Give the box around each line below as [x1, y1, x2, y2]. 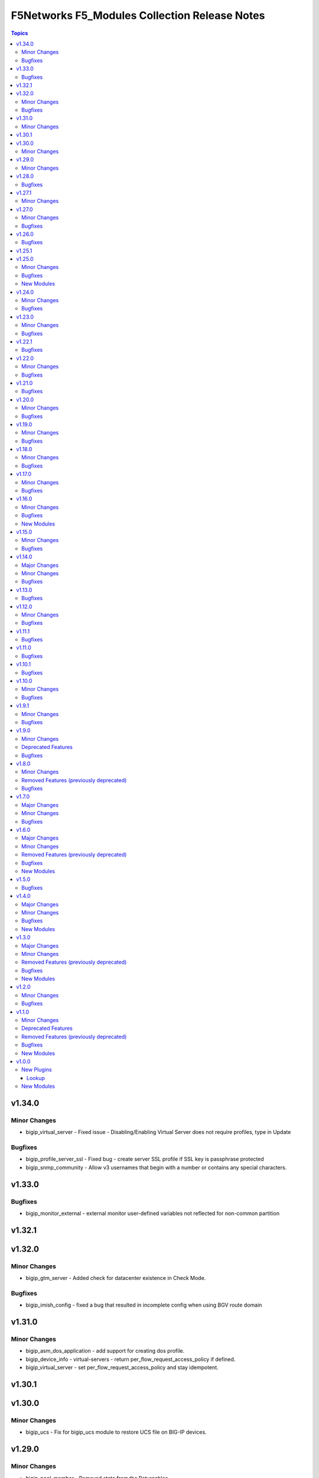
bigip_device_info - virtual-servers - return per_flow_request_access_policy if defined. [25, 1356, 236, 1363]
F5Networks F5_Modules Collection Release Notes [11, 9, 265, 22]
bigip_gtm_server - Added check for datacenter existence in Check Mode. [25, 1275, 206, 1282]
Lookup [27, 1074, 45, 1081]
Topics [11, 30, 28, 37]
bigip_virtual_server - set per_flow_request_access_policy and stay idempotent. [25, 1364, 219, 1371]
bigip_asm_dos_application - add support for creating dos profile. [25, 1347, 185, 1354]
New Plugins [21, 1066, 53, 1073]
